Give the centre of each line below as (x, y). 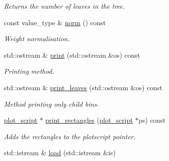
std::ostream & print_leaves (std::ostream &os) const (83, 87)
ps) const (152, 120)
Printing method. (29, 71)
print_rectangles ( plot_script (89, 120)
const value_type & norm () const (55, 22)
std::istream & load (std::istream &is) (60, 153)
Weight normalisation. (37, 39)
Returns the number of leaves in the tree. (65, 6)
